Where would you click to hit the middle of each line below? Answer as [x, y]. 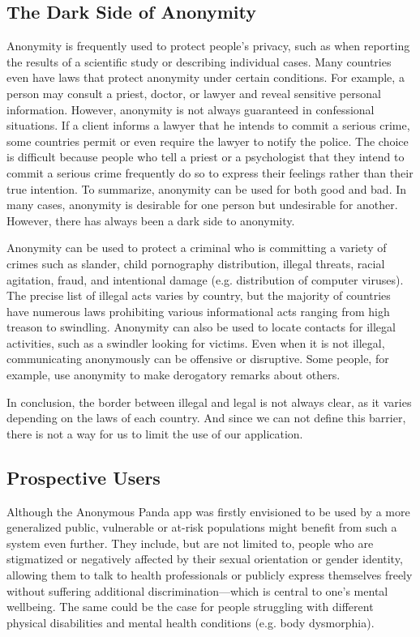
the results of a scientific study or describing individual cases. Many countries [199, 61]
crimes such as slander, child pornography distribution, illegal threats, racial [196, 263]
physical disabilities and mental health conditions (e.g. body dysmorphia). [191, 622]
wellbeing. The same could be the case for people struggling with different [190, 607]
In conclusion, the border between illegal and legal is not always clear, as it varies [209, 402]
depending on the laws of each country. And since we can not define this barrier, [206, 418]
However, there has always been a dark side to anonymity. [151, 220]
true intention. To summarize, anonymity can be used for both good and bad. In [207, 188]
